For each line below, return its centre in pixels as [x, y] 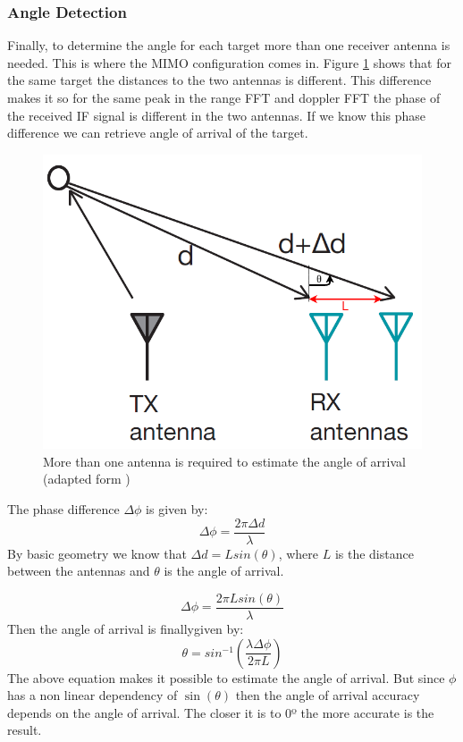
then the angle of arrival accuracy [328, 695]
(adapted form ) [87, 479]
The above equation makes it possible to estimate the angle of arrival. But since [226, 677]
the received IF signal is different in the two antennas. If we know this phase [217, 115]
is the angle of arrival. [224, 571]
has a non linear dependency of [93, 695]
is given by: [177, 509]
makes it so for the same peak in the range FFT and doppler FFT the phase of [224, 97]
